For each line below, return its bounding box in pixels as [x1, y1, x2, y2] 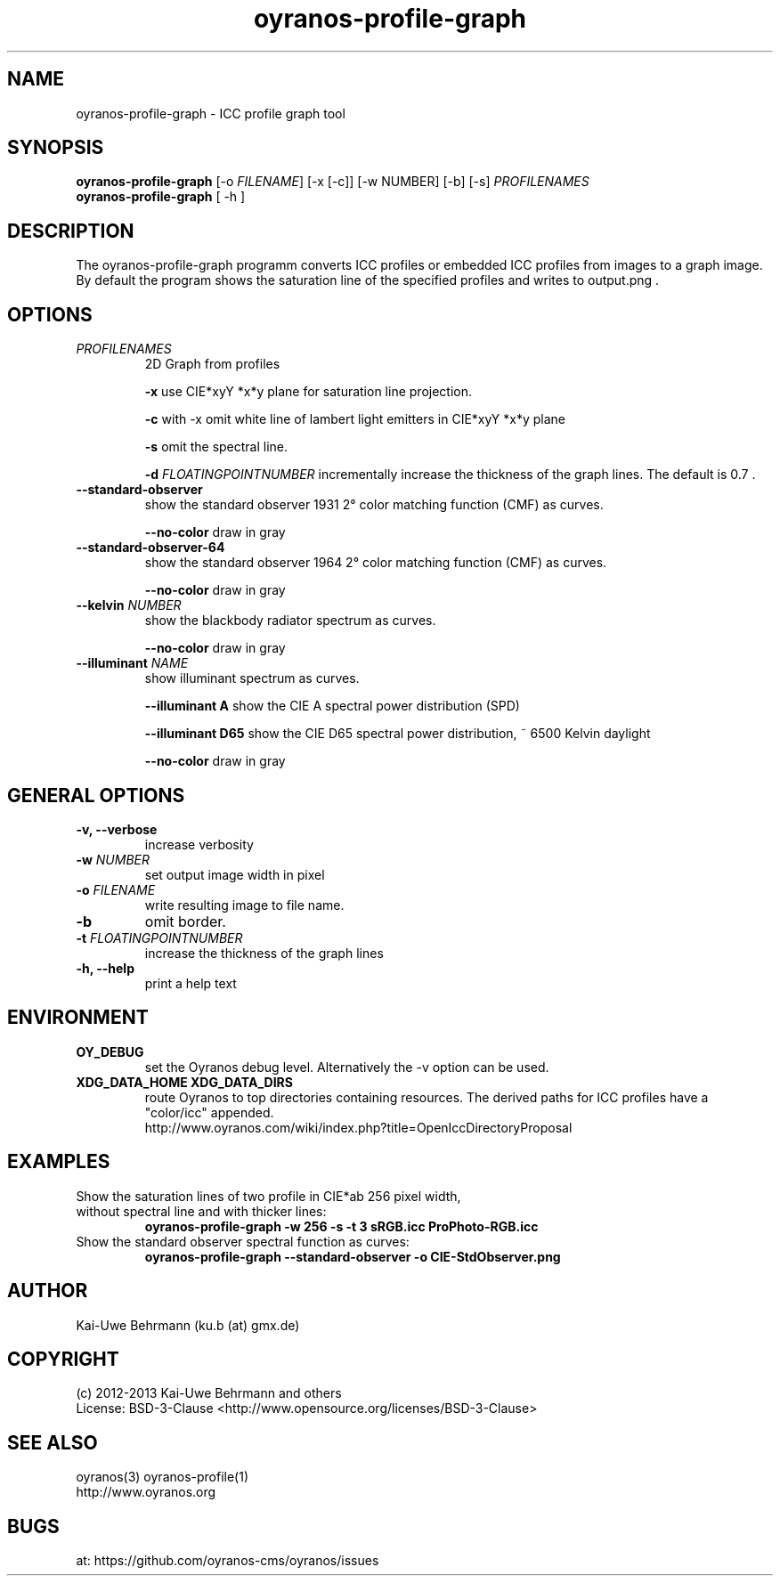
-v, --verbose [76, 821, 158, 837]
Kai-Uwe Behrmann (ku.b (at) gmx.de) [76, 1317, 300, 1333]
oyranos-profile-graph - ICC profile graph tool [76, 105, 345, 121]
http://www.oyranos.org [76, 1484, 216, 1500]
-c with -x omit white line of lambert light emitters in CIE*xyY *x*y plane [144, 411, 566, 427]
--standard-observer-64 [76, 540, 225, 556]
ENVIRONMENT [7, 1006, 149, 1029]
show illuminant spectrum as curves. [144, 670, 360, 686]
